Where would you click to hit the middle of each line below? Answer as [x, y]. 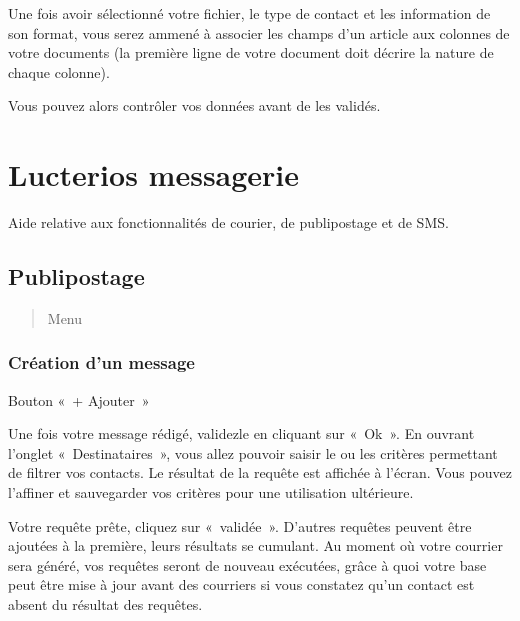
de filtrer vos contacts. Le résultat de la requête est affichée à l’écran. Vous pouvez [260, 472]
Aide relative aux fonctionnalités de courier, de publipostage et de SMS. [228, 222]
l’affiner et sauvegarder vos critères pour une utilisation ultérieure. [211, 492]
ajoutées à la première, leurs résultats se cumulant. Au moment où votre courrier [255, 545]
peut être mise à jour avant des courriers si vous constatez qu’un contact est [241, 584]
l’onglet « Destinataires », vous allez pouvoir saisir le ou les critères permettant [253, 452]
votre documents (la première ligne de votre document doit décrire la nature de [251, 52]
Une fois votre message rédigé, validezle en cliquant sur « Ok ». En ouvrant [241, 433]
